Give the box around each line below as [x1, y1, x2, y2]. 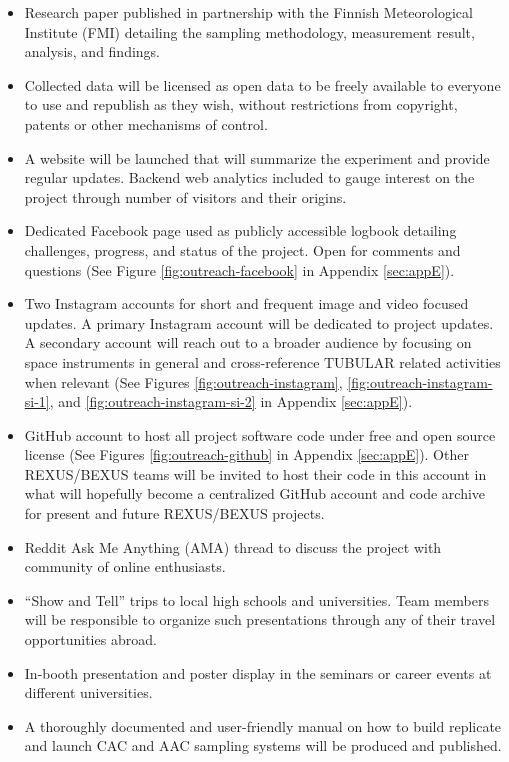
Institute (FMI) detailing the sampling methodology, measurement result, [24, 21, 475, 42]
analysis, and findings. [24, 41, 161, 62]
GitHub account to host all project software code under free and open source [24, 424, 496, 445]
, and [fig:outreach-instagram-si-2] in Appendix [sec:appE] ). [49, 391, 413, 412]
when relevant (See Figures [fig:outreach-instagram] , [24, 371, 343, 392]
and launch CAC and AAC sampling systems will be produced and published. [24, 735, 502, 756]
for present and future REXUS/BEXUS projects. [24, 503, 325, 524]
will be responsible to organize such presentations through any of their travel [24, 609, 496, 630]
